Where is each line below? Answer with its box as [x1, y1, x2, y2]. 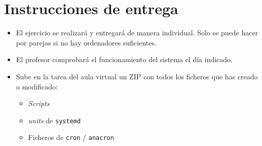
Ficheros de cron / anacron [28, 132, 114, 142]
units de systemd [28, 115, 81, 125]
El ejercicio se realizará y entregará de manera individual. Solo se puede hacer [16, 27, 258, 38]
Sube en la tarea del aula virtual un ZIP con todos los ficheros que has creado [16, 71, 258, 81]
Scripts [28, 98, 50, 109]
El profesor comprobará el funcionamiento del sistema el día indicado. [16, 54, 233, 65]
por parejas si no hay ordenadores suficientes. [16, 37, 157, 47]
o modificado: [16, 81, 58, 91]
